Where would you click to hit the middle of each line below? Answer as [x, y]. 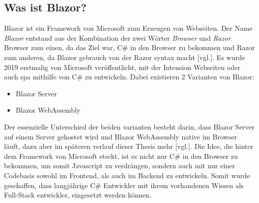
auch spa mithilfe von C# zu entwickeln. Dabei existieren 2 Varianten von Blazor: [129, 77]
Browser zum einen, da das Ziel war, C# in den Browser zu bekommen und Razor [129, 47]
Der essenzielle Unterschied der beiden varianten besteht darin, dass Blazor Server [129, 126]
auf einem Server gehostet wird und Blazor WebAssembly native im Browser [121, 136]
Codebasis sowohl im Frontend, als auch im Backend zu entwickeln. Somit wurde [127, 175]
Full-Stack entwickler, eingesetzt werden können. [78, 195]
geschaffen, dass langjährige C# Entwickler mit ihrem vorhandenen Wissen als [124, 185]
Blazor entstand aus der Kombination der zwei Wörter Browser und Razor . [119, 37]
